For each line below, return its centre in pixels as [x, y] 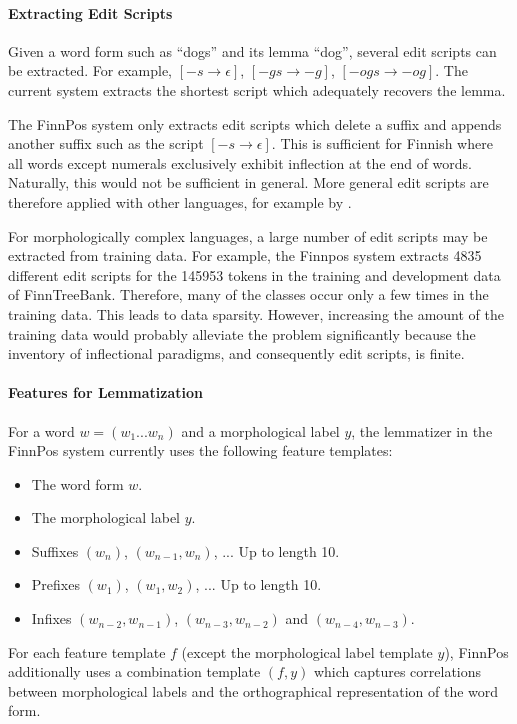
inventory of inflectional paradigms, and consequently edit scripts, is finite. [236, 353]
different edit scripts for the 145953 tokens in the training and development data [254, 274]
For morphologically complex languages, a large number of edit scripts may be [248, 235]
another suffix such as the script [106, 143]
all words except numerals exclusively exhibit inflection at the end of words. [240, 162]
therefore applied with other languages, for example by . [180, 201]
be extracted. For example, [90, 70]
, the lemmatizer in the [422, 430]
